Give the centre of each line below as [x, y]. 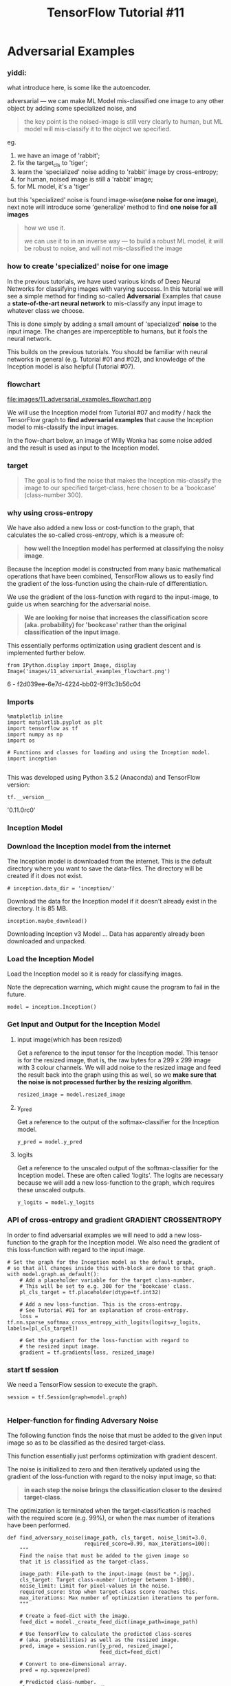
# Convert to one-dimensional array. [74, 1664]
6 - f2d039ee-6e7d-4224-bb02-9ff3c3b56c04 [74, 684]
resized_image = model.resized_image [71, 1095]
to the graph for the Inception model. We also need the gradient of [126, 1242]
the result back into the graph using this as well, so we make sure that [117, 1075]
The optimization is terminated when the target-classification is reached [109, 1511]
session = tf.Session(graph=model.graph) [67, 1397]
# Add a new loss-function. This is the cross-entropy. [101, 1304]
